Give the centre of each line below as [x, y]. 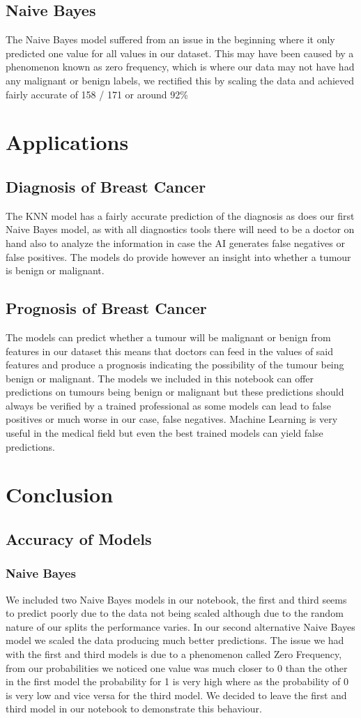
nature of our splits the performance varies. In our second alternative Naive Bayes [180, 626]
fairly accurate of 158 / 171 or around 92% [97, 94]
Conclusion [60, 494]
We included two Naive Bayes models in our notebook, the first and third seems [176, 599]
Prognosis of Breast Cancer [106, 308]
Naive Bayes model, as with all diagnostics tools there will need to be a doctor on [180, 229]
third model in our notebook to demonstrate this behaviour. [134, 709]
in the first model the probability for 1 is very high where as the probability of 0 [177, 681]
